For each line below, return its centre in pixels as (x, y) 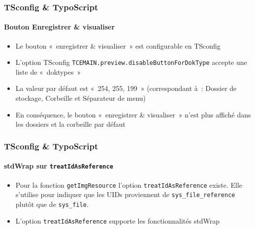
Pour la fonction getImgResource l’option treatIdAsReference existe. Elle (129, 185)
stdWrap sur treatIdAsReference (59, 166)
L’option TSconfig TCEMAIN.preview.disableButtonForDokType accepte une (131, 62)
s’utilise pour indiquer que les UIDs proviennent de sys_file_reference (125, 194)
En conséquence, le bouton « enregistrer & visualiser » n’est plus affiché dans (133, 114)
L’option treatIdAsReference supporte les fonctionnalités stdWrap (117, 220)
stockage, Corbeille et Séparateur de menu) (81, 98)
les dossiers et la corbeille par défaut (70, 124)
